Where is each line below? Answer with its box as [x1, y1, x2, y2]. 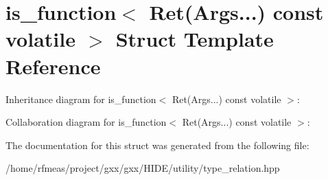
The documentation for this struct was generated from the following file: [5, 137, 309, 152]
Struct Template [115, 25, 274, 53]
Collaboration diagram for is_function [5, 115, 167, 129]
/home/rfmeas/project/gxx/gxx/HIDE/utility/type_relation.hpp [5, 161, 280, 175]
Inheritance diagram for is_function [5, 91, 156, 106]
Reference [5, 52, 101, 80]
